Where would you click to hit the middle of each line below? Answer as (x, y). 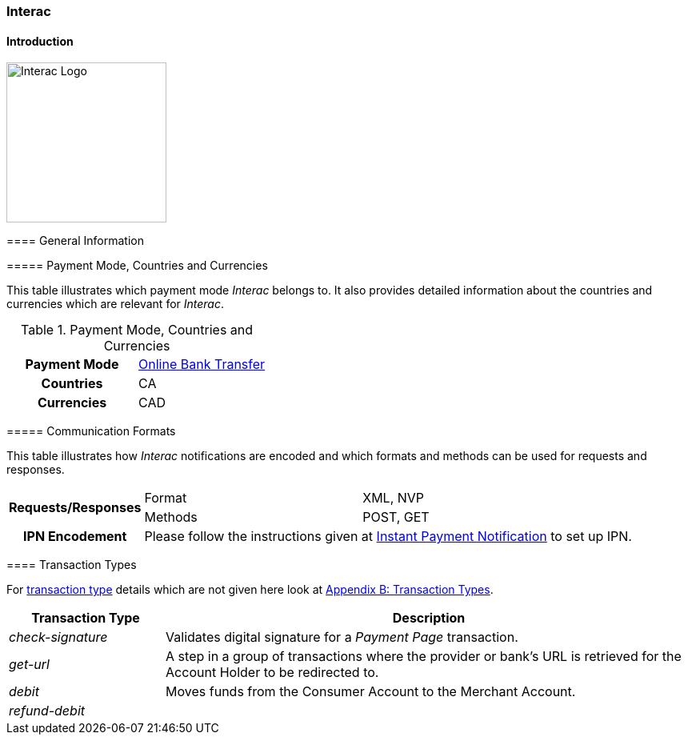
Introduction (40, 41)
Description (429, 618)
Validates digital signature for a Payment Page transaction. (342, 637)
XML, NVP (394, 498)
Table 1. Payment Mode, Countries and (137, 330)
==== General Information (75, 241)
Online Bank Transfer (202, 364)
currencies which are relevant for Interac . (116, 304)
